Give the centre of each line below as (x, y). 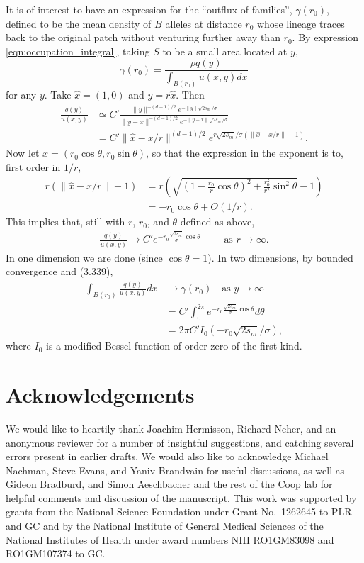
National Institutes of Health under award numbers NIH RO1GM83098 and (170, 539)
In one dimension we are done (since (84, 257)
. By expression (325, 37)
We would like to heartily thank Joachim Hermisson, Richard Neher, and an (171, 428)
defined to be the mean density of (79, 23)
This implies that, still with (66, 222)
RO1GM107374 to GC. (56, 553)
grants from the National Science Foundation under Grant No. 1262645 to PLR (179, 512)
